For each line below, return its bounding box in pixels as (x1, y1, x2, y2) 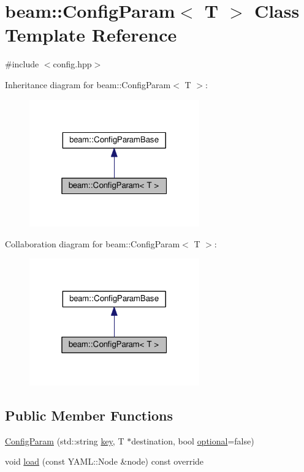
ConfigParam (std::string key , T (5, 434, 124, 447)
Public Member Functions (5, 406, 173, 425)
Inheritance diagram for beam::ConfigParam (5, 78, 171, 91)
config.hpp (53, 58, 92, 70)
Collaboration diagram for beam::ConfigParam (5, 237, 180, 250)
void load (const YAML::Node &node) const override (5, 455, 204, 468)
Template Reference (5, 22, 177, 47)
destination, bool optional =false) (131, 434, 254, 447)
